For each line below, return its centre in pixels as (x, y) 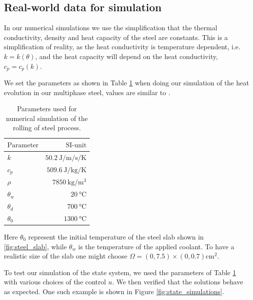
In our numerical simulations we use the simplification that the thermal (111, 28)
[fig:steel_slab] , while (35, 246)
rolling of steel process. (47, 128)
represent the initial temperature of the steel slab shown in (116, 237)
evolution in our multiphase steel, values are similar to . (87, 92)
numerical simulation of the (47, 118)
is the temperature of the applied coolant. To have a (156, 246)
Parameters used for (47, 109)
